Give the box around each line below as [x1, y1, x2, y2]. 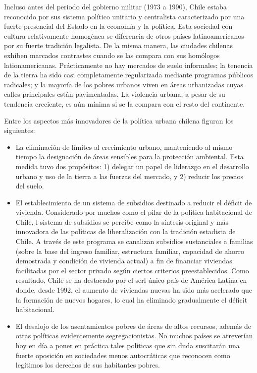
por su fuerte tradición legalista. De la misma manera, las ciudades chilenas [4, 40, 233, 51]
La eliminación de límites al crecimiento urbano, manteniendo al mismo [15, 141, 233, 152]
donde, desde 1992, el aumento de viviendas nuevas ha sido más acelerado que [15, 285, 252, 295]
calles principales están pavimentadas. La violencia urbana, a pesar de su [4, 89, 225, 99]
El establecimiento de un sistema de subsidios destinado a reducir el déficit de [15, 197, 252, 207]
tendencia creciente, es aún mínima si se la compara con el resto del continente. [4, 98, 245, 109]
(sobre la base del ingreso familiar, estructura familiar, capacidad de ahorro [15, 246, 244, 256]
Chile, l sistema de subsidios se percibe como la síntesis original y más [15, 216, 229, 227]
